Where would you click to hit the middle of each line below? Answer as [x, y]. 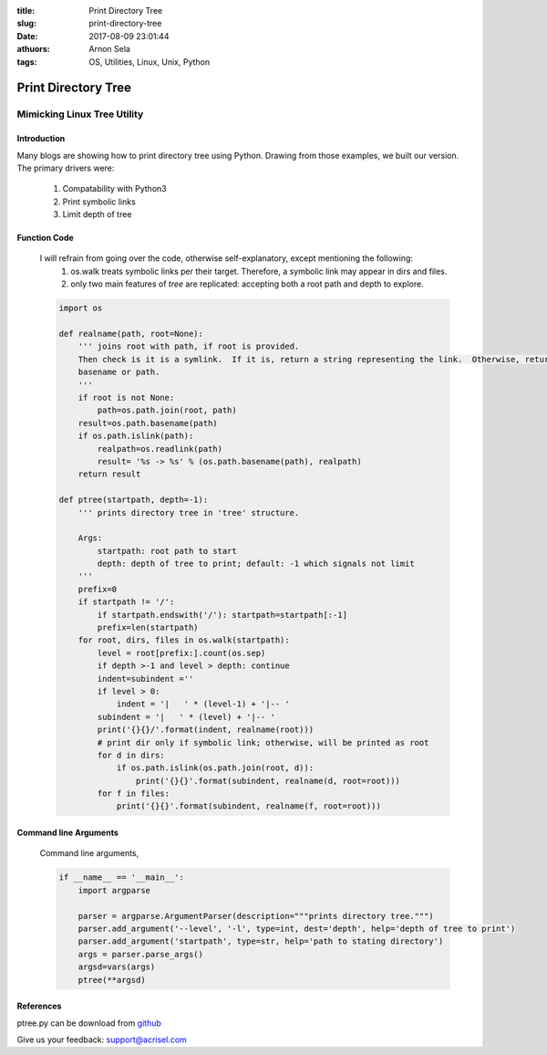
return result [109, 474]
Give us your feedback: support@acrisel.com [102, 1039]
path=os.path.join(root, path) [167, 410]
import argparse [114, 890]
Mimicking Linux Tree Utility [80, 114]
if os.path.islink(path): [136, 436]
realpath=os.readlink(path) [160, 449]
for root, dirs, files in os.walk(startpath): [184, 640]
